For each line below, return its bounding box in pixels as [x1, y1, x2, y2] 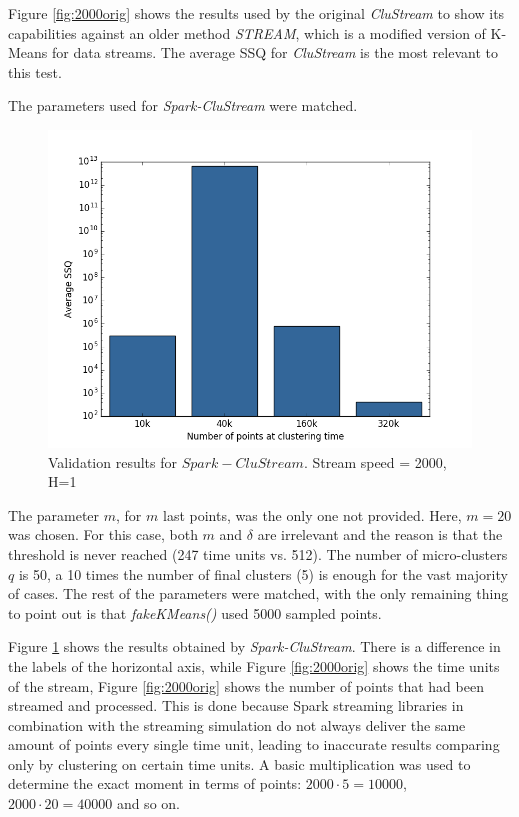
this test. [8, 61, 62, 82]
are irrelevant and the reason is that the [257, 524, 503, 545]
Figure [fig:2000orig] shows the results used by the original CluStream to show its [8, 3, 505, 23]
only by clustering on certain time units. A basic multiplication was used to [8, 753, 471, 774]
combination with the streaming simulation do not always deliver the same [8, 714, 466, 735]
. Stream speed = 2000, [303, 451, 447, 472]
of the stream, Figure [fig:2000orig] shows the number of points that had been [8, 675, 484, 696]
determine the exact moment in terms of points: [8, 773, 302, 794]
